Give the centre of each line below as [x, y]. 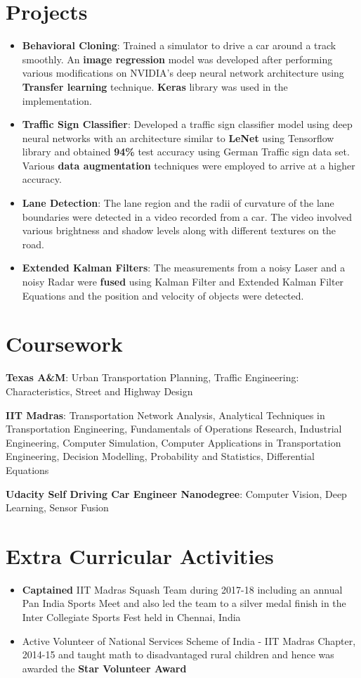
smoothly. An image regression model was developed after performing [177, 59]
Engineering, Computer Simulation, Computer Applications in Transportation [173, 442]
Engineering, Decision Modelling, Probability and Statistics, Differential [160, 456]
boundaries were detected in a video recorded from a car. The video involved [187, 216]
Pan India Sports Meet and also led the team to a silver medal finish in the [184, 603]
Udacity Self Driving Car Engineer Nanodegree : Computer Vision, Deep [176, 493]
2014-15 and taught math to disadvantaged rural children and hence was [178, 654]
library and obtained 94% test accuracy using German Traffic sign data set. [186, 152]
